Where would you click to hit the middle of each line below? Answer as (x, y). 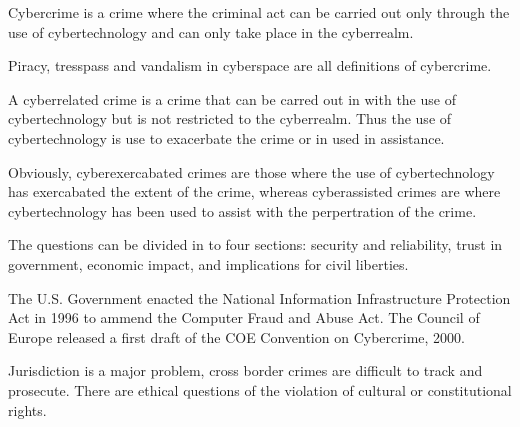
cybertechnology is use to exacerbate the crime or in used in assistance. (226, 137)
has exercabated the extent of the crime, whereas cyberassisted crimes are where (254, 191)
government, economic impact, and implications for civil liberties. (208, 263)
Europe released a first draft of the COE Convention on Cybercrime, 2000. (236, 336)
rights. (27, 409)
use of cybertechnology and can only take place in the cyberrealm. (211, 31)
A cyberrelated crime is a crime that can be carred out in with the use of (232, 98)
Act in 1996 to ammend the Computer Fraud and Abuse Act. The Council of (244, 317)
